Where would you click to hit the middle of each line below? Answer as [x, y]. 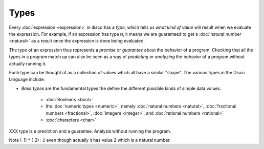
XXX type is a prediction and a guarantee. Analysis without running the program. [90, 131]
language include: [27, 79]
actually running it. [28, 64]
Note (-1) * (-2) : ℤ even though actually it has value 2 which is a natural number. [90, 140]
